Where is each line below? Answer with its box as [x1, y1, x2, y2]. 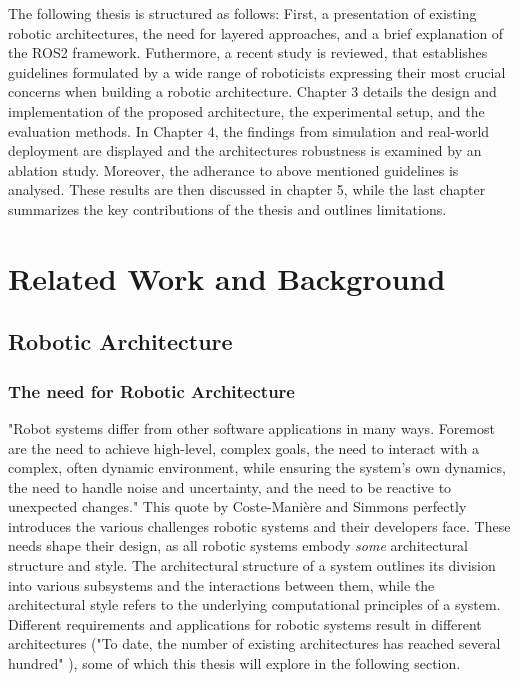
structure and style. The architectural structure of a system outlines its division [8, 555, 496, 576]
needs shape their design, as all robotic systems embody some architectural [8, 535, 469, 556]
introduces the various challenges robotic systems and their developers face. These [8, 515, 511, 536]
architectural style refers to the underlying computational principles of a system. [8, 594, 501, 615]
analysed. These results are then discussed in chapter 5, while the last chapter [8, 179, 486, 200]
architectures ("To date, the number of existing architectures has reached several [8, 633, 501, 654]
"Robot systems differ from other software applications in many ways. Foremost [8, 417, 495, 438]
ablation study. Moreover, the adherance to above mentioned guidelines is [8, 159, 459, 180]
